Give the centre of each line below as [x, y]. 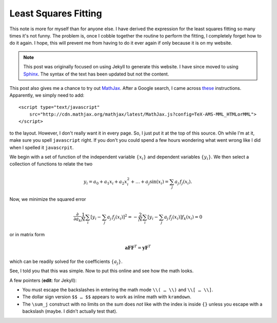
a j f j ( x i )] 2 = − [122, 217]
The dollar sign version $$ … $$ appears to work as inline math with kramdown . [107, 297]
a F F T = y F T [138, 248]
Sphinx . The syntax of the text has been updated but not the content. [96, 74]
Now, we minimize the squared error [48, 199]
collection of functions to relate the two [51, 164]
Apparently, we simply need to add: [47, 96]
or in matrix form [27, 235]
